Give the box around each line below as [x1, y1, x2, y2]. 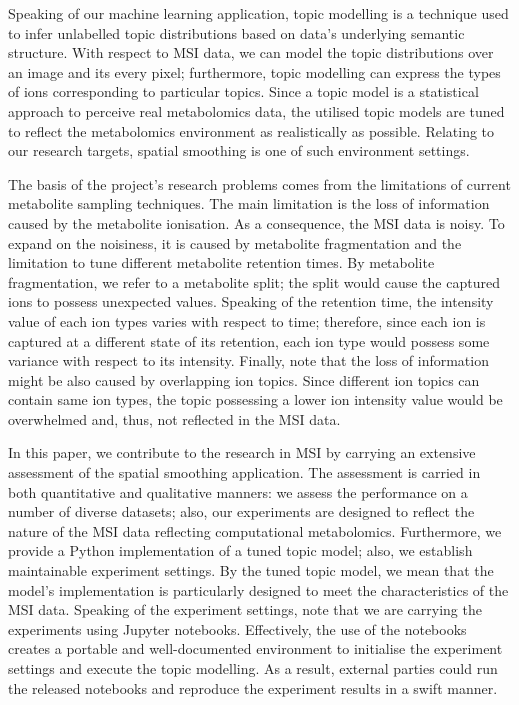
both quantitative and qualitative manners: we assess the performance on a [8, 481, 468, 502]
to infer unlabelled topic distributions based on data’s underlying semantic [8, 22, 465, 43]
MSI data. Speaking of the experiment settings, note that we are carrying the [8, 599, 482, 620]
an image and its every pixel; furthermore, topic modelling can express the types [8, 61, 501, 82]
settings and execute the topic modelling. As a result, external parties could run [8, 658, 498, 678]
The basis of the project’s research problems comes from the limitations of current [8, 173, 511, 194]
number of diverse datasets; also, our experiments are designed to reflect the [8, 501, 475, 522]
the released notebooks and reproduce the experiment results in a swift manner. [8, 677, 498, 698]
